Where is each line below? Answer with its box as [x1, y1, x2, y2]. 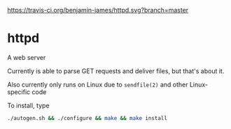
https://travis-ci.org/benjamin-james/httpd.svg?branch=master [7, 6, 189, 14]
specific [7, 87, 31, 96]
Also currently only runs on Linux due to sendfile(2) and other [7, 80, 188, 89]
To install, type [7, 101, 50, 109]
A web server [7, 53, 46, 61]
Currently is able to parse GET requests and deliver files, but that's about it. [7, 66, 225, 75]
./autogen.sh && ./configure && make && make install [7, 114, 168, 121]
